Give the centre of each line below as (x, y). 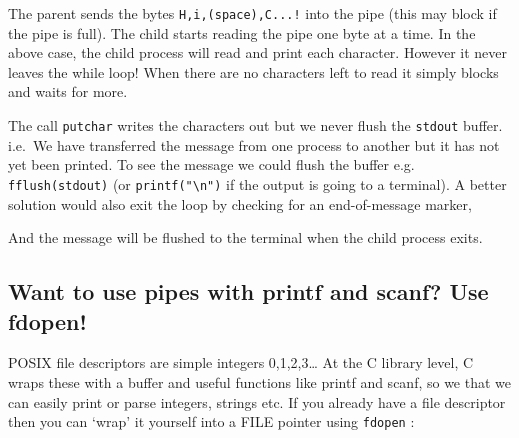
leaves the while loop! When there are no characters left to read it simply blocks (253, 71)
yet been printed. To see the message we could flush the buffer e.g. (211, 164)
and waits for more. (68, 91)
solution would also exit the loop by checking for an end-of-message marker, (240, 203)
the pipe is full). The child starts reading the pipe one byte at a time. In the (242, 32)
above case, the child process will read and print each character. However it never (257, 52)
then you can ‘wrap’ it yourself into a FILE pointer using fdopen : (211, 421)
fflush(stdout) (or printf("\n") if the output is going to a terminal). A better (257, 183)
